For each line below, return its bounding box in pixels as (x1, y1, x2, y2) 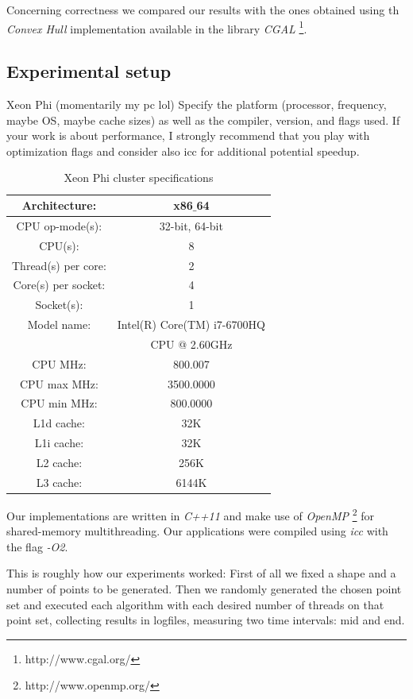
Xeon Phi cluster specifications (64, 169, 214, 186)
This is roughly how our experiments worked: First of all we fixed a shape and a (6, 565, 396, 581)
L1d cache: (33, 415, 85, 431)
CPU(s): (39, 237, 79, 253)
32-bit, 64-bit (159, 217, 223, 234)
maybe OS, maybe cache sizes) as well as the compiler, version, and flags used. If (6, 111, 400, 128)
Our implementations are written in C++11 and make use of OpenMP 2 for (6, 504, 374, 523)
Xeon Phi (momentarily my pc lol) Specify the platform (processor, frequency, (6, 96, 387, 113)
